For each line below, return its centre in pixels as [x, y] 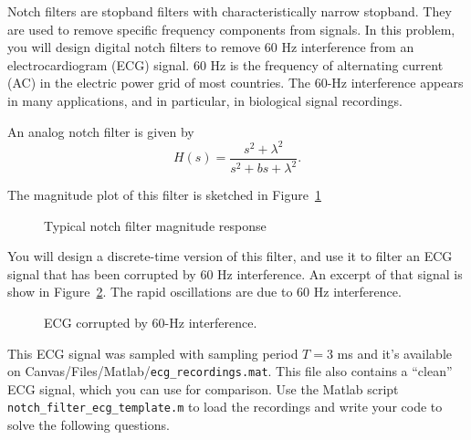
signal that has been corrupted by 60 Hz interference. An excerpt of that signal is [235, 273]
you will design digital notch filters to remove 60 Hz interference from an [211, 47]
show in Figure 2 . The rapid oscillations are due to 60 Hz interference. [204, 292]
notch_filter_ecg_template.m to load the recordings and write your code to [225, 407]
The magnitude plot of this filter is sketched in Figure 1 [164, 195]
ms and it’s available [394, 353]
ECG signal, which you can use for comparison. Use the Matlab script [203, 388]
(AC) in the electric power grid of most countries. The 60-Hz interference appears [235, 83]
